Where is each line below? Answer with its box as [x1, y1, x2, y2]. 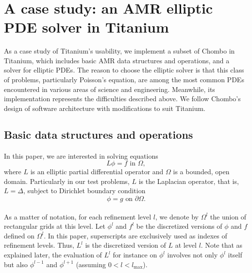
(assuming [76, 259, 106, 269]
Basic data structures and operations [4, 127, 193, 142]
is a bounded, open [173, 166, 230, 177]
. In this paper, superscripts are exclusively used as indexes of [44, 230, 227, 240]
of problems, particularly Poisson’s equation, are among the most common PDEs [4, 74, 244, 84]
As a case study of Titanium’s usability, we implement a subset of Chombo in [4, 46, 235, 56]
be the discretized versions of [136, 221, 222, 231]
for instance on [113, 250, 157, 260]
